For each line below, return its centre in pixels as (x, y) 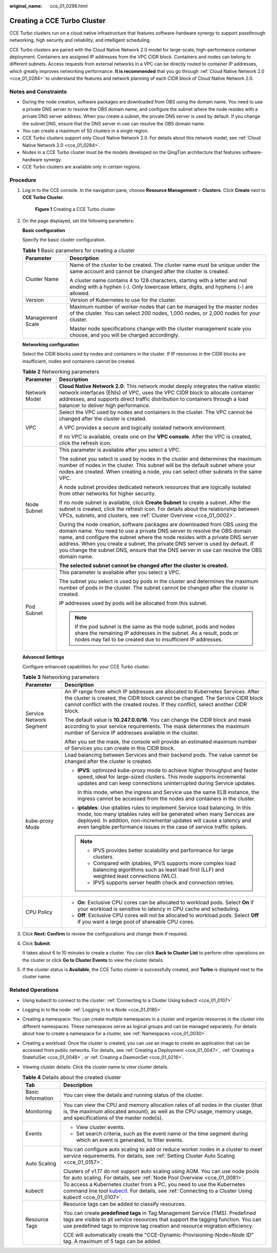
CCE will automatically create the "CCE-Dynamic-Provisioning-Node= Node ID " (159, 1235)
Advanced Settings (43, 657)
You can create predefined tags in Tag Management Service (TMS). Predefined (160, 1213)
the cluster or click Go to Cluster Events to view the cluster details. (93, 960)
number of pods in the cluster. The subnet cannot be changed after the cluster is (156, 588)
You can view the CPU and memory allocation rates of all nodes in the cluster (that (163, 1105)
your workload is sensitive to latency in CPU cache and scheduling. (159, 909)
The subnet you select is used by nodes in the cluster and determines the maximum (160, 459)
